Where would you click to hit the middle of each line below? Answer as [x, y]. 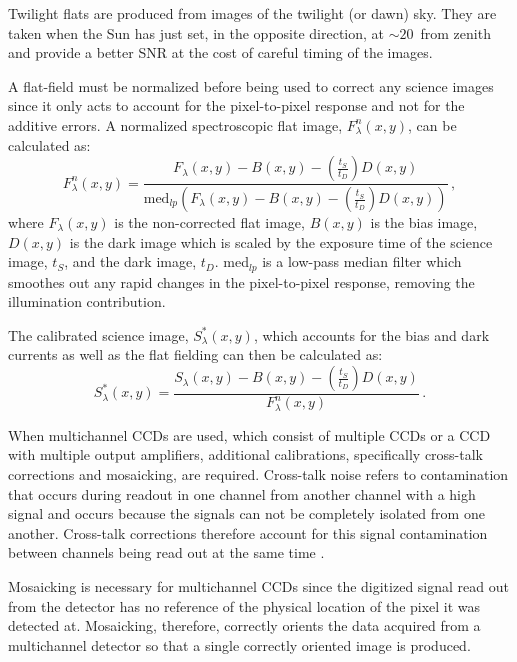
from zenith [455, 32]
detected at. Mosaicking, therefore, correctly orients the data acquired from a [244, 625]
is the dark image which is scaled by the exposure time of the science [281, 241]
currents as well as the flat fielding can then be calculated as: [195, 354]
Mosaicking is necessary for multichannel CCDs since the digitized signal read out [258, 586]
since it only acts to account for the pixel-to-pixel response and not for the [236, 105]
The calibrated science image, [98, 334]
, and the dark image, [130, 261]
